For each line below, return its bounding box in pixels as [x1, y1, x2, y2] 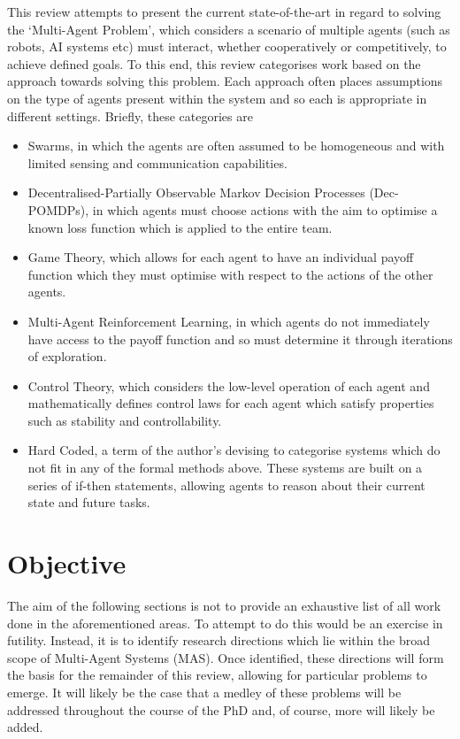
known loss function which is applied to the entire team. [27, 218, 333, 236]
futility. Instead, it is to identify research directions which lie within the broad [7, 631, 431, 650]
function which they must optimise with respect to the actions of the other [27, 265, 433, 283]
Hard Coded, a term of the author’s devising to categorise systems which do [27, 441, 441, 459]
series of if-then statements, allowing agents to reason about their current [27, 475, 425, 494]
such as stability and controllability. [27, 411, 222, 429]
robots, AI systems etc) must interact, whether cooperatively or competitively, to [7, 37, 447, 56]
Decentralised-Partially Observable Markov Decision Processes [27, 183, 365, 202]
